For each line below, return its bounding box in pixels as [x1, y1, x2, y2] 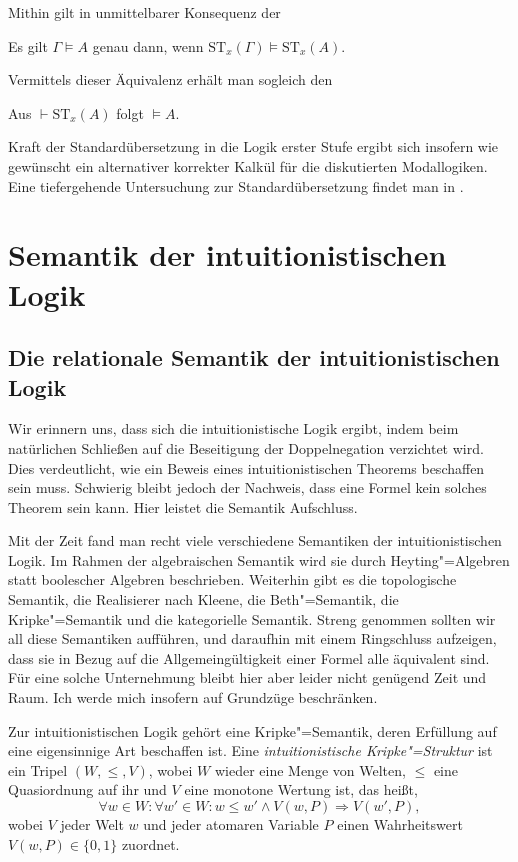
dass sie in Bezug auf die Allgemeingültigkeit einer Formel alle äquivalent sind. [8, 647, 490, 668]
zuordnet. [121, 833, 180, 854]
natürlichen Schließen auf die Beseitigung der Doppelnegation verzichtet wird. [8, 437, 484, 458]
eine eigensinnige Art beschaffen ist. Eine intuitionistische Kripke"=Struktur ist [8, 740, 493, 761]
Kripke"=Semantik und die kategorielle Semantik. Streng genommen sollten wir [8, 608, 496, 629]
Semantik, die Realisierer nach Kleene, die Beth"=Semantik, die [8, 589, 399, 610]
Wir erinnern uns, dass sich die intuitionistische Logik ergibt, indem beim [8, 418, 459, 439]
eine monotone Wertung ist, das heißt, [184, 779, 418, 800]
